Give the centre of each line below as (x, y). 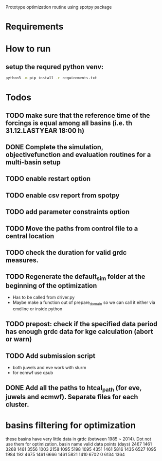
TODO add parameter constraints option (68, 212)
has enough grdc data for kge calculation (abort (79, 332)
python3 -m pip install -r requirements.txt (51, 78)
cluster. (18, 404)
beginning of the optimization (51, 286)
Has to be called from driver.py (44, 297)
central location (30, 236)
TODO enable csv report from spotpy (63, 195)
